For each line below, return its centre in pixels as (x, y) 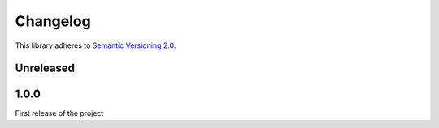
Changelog (53, 21)
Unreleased (45, 68)
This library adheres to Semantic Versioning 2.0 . (96, 45)
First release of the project (59, 113)
